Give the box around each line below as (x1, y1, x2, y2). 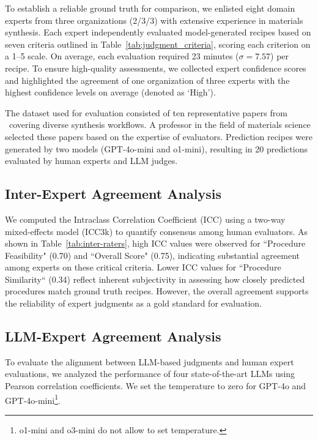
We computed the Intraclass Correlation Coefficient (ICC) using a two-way (5, 212, 286, 225)
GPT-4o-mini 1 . (5, 392, 61, 406)
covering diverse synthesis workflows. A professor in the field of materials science (9, 118, 311, 131)
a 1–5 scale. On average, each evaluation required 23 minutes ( (5, 50, 239, 62)
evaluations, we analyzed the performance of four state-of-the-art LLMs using (5, 367, 295, 380)
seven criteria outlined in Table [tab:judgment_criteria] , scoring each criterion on (5, 37, 311, 50)
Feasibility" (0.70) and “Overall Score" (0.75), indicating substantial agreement (5, 248, 300, 261)
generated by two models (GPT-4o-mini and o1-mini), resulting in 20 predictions (5, 142, 308, 155)
